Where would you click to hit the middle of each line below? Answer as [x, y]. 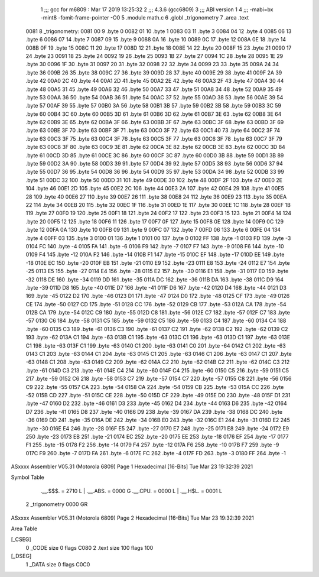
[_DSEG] [21, 556]
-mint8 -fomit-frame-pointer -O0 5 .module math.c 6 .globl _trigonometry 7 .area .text [145, 18]
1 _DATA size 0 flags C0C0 [58, 564]
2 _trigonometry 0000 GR [57, 504]
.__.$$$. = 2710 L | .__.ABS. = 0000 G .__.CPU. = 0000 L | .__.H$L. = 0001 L [131, 491]
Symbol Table [27, 477]
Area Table [24, 529]
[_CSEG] [21, 539]
